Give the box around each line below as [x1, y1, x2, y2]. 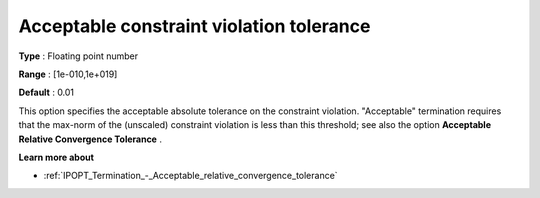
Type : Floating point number [18, 50, 139, 62]
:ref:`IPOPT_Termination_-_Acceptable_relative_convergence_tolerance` [43, 170, 339, 182]
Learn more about [18, 151, 95, 163]
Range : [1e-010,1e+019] [18, 68, 118, 80]
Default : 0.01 [18, 86, 75, 99]
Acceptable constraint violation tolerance [18, 15, 371, 37]
